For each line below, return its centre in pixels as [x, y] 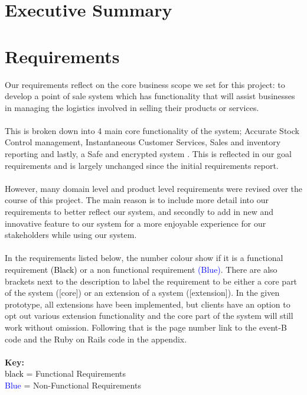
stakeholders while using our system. [71, 235]
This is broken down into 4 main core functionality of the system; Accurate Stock [152, 130]
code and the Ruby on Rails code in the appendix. [96, 339]
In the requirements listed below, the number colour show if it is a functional [144, 258]
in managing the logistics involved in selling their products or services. [132, 107]
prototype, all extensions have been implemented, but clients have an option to [148, 304]
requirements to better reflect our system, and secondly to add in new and [139, 212]
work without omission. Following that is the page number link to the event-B [146, 327]
